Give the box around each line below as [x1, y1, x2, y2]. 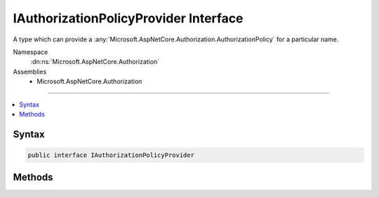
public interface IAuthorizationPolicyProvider [27, 151, 194, 159]
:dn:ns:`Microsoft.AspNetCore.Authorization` [30, 57, 160, 66]
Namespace [13, 48, 48, 56]
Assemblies [13, 67, 47, 76]
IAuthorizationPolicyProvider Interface [13, 11, 244, 26]
